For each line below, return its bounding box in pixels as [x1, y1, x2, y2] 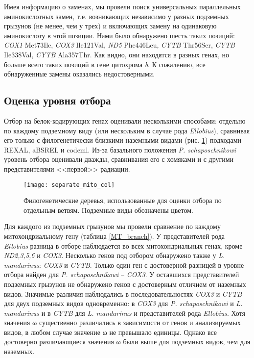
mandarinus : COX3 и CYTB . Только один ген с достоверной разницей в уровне [4, 259, 244, 270]
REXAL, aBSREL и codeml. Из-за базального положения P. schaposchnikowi [4, 144, 236, 154]
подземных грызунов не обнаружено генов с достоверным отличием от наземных [4, 279, 246, 289]
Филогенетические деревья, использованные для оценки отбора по [23, 195, 222, 205]
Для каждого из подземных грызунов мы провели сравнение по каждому [4, 221, 221, 231]
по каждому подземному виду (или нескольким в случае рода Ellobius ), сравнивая [4, 125, 250, 135]
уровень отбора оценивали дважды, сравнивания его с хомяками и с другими [4, 154, 234, 164]
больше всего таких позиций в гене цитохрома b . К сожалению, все [4, 59, 206, 69]
